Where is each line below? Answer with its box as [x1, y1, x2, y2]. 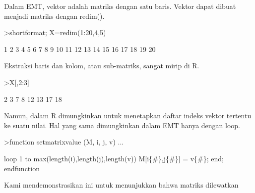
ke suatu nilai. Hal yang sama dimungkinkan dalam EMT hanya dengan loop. [4, 120, 241, 130]
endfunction [4, 163, 40, 173]
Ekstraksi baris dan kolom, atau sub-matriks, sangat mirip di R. [4, 60, 199, 71]
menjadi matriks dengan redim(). [4, 10, 105, 21]
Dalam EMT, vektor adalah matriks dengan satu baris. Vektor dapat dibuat [4, 1, 236, 11]
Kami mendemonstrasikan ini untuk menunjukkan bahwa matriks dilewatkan [4, 180, 239, 190]
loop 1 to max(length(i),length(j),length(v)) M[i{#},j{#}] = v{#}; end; [4, 153, 224, 163]
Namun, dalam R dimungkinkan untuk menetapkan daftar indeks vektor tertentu [4, 110, 252, 121]
